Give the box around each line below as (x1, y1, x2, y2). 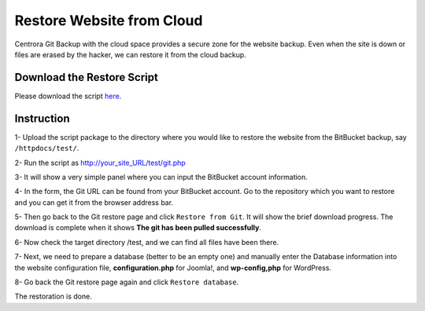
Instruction (14, 112, 70, 125)
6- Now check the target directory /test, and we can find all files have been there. (14, 237, 279, 247)
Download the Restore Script (14, 71, 159, 84)
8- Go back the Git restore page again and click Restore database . (14, 277, 239, 287)
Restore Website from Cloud (14, 12, 203, 29)
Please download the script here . (14, 91, 122, 101)
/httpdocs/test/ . (14, 144, 79, 153)
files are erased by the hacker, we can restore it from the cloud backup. (14, 49, 247, 59)
